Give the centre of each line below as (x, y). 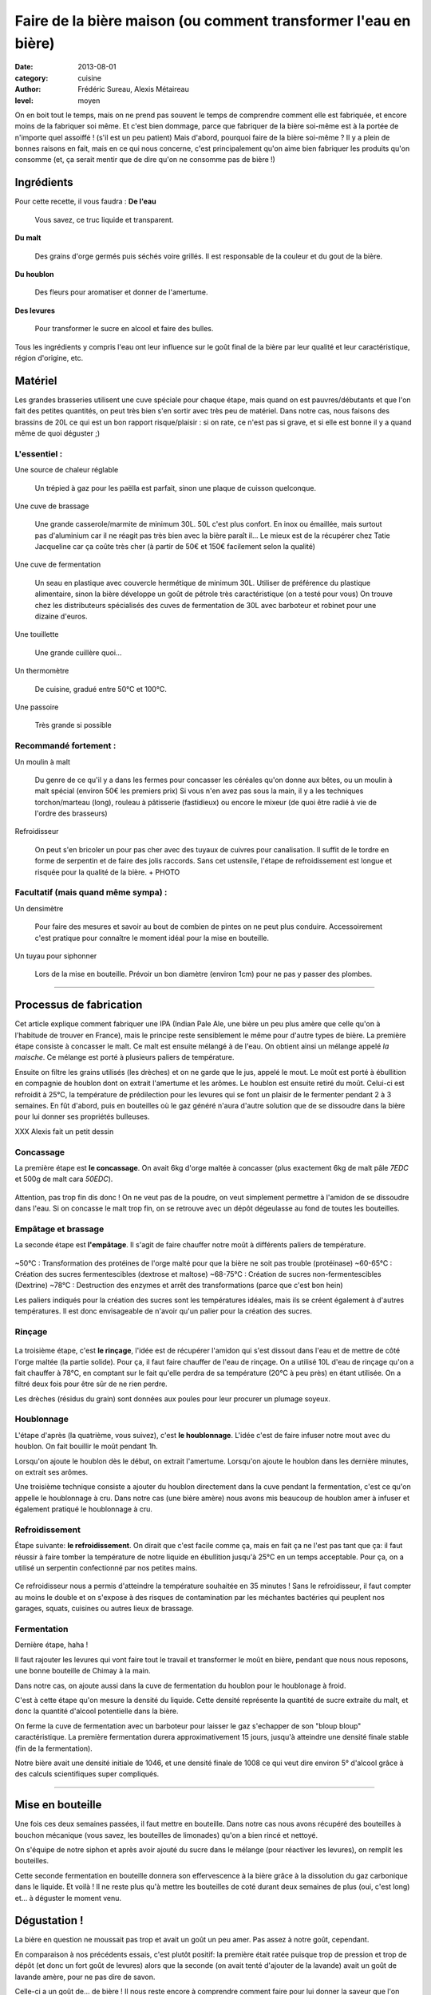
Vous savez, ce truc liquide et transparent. (104, 219)
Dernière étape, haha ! (51, 1645)
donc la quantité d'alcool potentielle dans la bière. (97, 1711)
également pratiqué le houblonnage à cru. (84, 1509)
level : (24, 101)
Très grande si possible (73, 725)
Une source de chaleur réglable (67, 470)
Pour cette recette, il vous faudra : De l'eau (85, 201)
